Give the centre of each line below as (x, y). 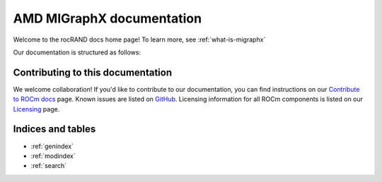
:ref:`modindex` (53, 156)
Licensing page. (36, 109)
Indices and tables (54, 129)
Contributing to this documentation (93, 72)
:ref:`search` (49, 166)
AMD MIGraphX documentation (107, 18)
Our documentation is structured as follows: (77, 52)
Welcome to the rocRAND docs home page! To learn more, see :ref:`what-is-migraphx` (139, 40)
